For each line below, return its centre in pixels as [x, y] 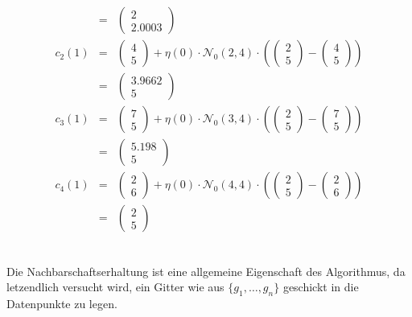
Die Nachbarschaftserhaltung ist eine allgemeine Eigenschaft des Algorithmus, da [206, 271]
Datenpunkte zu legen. [62, 304]
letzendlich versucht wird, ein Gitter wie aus [115, 287]
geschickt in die [321, 287]
